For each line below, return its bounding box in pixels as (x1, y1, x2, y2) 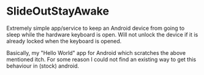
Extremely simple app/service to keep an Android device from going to (6, 24, 185, 32)
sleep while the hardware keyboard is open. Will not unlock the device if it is (6, 30, 198, 38)
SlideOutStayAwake (6, 4, 109, 18)
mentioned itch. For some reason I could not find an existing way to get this (6, 55, 197, 63)
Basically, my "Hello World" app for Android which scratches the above (6, 49, 186, 56)
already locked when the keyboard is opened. (6, 37, 122, 45)
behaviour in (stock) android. (6, 62, 80, 70)
